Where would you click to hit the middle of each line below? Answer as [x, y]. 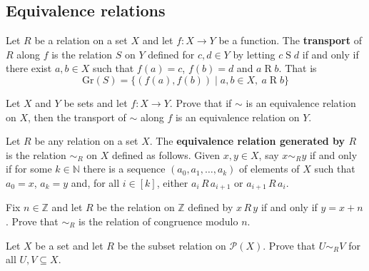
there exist [29, 68]
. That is [298, 68]
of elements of [269, 169]
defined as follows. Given [166, 154]
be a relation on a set [81, 40]
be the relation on [136, 207]
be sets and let [96, 102]
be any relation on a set [86, 141]
